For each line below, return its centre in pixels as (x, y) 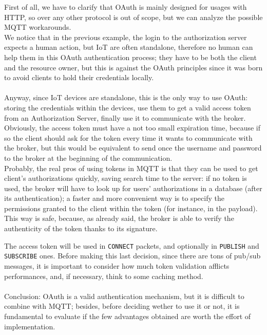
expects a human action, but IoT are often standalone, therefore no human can (129, 47)
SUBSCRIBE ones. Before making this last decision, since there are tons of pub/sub (132, 256)
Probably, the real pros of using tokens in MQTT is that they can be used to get (131, 168)
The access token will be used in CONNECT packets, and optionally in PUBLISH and (132, 245)
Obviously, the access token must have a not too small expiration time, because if (132, 128)
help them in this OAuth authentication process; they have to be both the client (130, 57)
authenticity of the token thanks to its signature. (81, 228)
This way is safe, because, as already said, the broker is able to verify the (119, 218)
